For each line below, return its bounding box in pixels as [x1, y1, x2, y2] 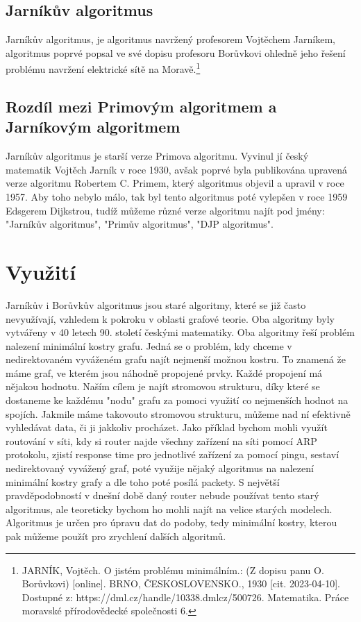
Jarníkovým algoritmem [6, 116, 180, 137]
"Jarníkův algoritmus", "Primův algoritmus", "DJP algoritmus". [6, 217, 274, 231]
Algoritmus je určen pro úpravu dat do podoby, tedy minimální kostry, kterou [6, 515, 337, 530]
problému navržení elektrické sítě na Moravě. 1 [6, 60, 201, 76]
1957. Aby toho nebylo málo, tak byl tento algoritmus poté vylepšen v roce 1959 [6, 190, 348, 204]
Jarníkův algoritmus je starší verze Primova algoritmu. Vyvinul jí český [6, 149, 309, 163]
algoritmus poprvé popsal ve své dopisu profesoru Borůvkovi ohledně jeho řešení [6, 45, 346, 60]
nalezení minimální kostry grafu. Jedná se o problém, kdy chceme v [6, 338, 292, 353]
